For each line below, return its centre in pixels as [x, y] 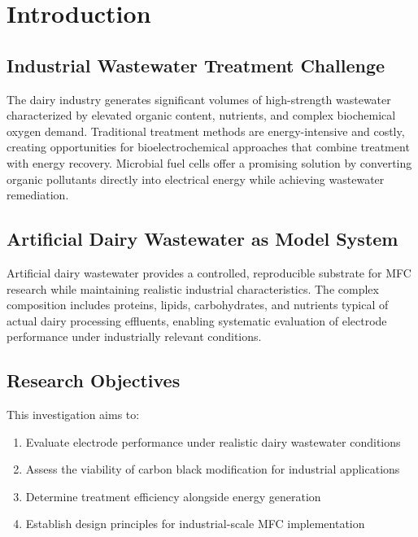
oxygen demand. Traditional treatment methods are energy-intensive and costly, [206, 131]
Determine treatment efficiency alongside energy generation [173, 496]
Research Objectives [94, 380]
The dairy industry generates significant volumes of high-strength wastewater [199, 99]
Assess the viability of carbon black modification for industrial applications [213, 469]
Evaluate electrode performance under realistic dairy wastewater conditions [213, 441]
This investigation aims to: [73, 415]
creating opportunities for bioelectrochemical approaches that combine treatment [208, 147]
